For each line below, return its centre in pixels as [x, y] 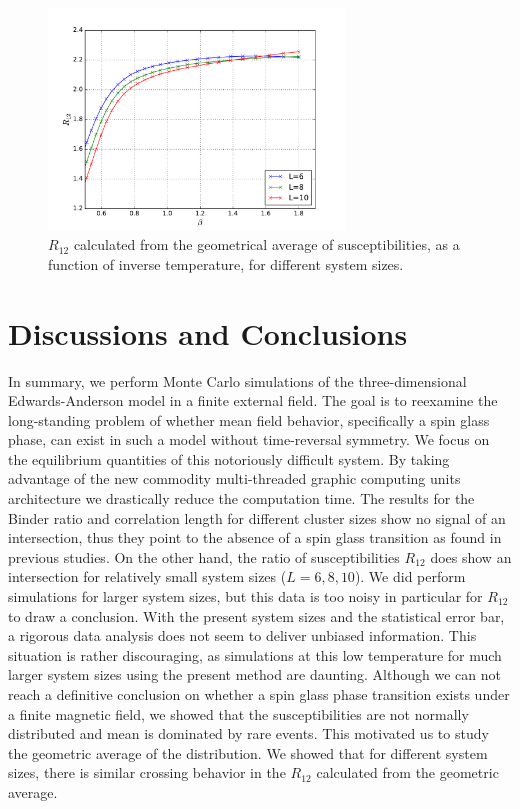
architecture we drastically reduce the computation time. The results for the [241, 498]
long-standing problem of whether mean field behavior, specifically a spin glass [249, 419]
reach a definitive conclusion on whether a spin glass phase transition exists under [259, 694]
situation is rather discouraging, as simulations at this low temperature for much [255, 654]
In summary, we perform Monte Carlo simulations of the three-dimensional [237, 380]
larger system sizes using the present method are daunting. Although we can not [254, 674]
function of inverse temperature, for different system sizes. [226, 263]
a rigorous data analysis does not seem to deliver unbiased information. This [242, 635]
